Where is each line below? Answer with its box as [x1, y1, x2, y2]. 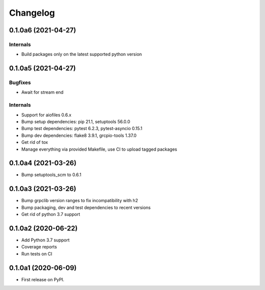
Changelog [9, 7, 55, 18]
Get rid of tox [21, 139, 49, 145]
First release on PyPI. [21, 276, 65, 282]
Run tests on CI [21, 251, 53, 257]
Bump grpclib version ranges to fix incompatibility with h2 [21, 198, 138, 204]
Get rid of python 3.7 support [21, 211, 80, 217]
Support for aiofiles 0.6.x [21, 112, 72, 118]
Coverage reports [21, 244, 57, 250]
